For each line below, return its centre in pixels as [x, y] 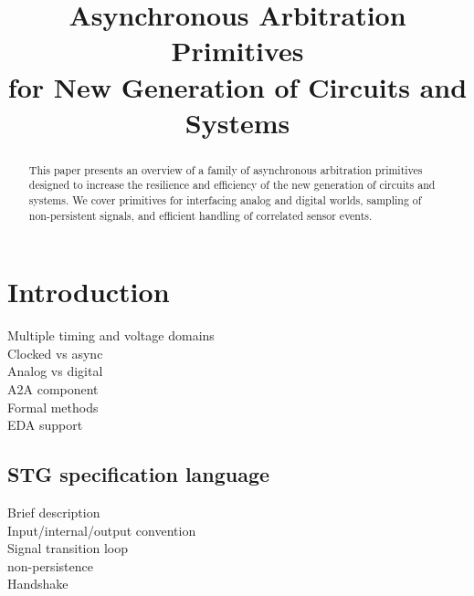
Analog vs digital [55, 371]
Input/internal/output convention [102, 530]
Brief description [54, 512]
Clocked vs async [55, 353]
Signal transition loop [68, 548]
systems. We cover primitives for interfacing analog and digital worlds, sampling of [225, 200]
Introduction [89, 292]
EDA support [45, 425]
